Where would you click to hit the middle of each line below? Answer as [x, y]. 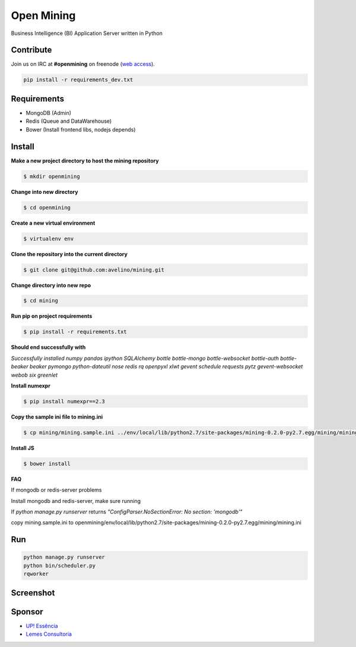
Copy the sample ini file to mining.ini [57, 417]
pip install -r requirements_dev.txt [78, 80]
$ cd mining [41, 301]
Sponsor [27, 612]
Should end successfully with [48, 348]
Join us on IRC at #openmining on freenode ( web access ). [83, 64]
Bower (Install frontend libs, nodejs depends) [81, 129]
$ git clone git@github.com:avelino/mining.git [94, 270]
